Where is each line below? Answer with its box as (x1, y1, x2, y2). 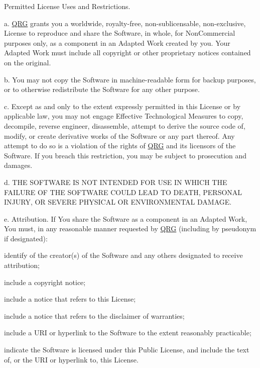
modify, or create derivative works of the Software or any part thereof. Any (4, 130, 235, 141)
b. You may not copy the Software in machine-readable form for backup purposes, (4, 74, 256, 84)
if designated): (4, 233, 48, 243)
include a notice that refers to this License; (4, 294, 136, 304)
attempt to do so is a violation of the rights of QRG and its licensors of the (4, 140, 236, 151)
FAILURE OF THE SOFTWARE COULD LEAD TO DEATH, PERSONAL (4, 187, 242, 197)
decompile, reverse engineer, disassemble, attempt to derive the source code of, (4, 120, 245, 131)
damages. (4, 160, 33, 170)
